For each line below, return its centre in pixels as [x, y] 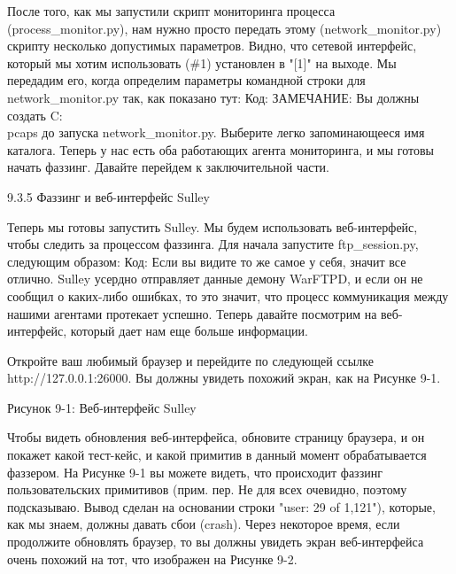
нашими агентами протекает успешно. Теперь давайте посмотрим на [192, 313]
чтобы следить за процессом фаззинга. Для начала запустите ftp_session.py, [213, 244]
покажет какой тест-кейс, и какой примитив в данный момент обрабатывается [217, 455]
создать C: [35, 115]
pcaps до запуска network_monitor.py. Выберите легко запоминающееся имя [216, 132]
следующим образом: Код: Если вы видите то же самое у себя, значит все [207, 261]
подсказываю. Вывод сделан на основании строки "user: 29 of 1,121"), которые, [221, 506]
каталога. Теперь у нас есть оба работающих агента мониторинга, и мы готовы [220, 149]
